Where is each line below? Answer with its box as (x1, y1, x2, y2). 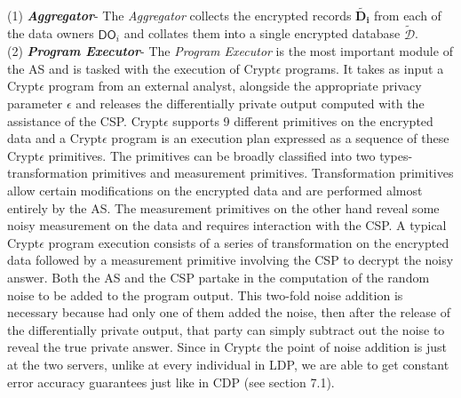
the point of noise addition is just (266, 338, 448, 356)
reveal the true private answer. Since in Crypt (7, 338, 257, 356)
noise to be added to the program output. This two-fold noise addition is (7, 285, 403, 304)
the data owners (7, 24, 94, 43)
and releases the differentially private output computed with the (76, 94, 425, 112)
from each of (374, 5, 441, 24)
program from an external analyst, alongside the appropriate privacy (48, 76, 422, 95)
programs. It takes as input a (285, 59, 444, 77)
